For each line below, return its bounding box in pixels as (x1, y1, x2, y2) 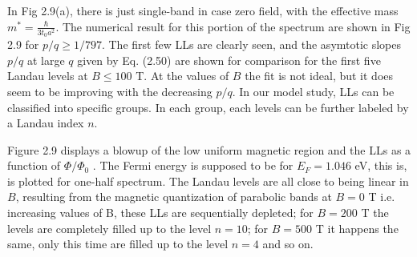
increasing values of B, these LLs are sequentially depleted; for (7, 204, 314, 221)
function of (7, 157, 61, 174)
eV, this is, (354, 157, 407, 174)
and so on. (262, 235, 314, 252)
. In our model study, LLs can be (232, 82, 395, 99)
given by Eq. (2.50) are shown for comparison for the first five (77, 51, 381, 68)
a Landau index (7, 114, 84, 131)
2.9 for (7, 36, 39, 53)
